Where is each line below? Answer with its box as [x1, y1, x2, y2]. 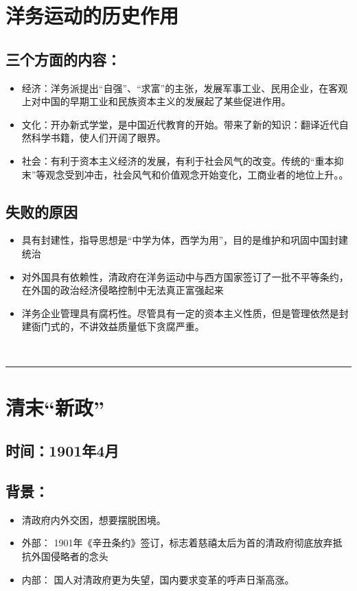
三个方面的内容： [5, 48, 121, 69]
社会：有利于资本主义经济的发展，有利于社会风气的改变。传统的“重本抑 [21, 153, 344, 167]
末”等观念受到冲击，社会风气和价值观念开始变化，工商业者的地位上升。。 [21, 167, 349, 181]
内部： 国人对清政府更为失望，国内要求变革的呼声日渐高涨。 [21, 572, 295, 586]
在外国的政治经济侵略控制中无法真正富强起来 [21, 283, 224, 297]
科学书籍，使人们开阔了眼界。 [31, 130, 166, 145]
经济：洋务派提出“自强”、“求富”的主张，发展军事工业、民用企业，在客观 [21, 80, 348, 95]
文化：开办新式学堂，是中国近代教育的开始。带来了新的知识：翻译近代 [21, 117, 339, 131]
